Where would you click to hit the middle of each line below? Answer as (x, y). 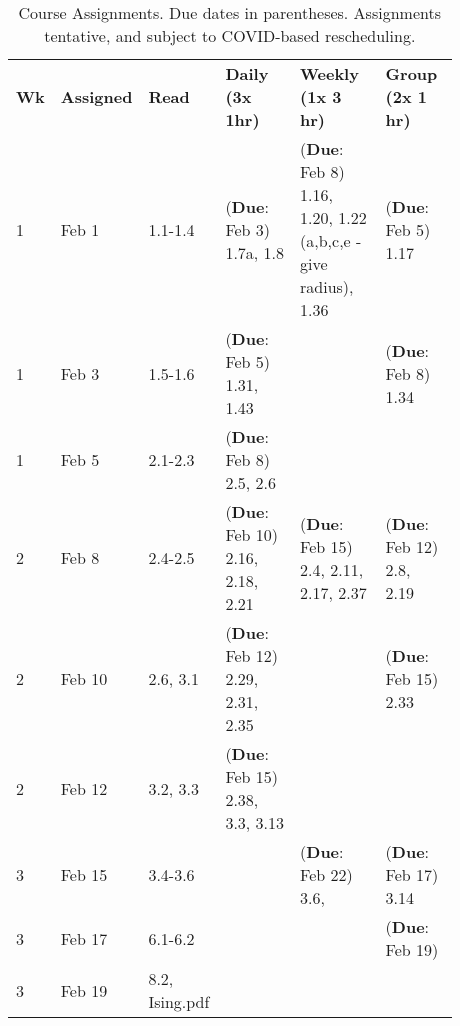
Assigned (96, 96)
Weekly (329, 73)
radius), (327, 286)
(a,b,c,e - (331, 240)
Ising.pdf (179, 1001)
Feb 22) (326, 874)
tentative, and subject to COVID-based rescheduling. (230, 35)
